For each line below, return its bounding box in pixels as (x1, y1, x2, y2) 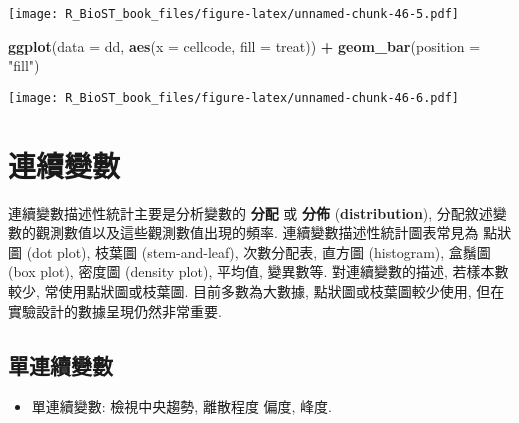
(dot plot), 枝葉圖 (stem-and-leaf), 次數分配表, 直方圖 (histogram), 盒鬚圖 (26, 241, 491, 262)
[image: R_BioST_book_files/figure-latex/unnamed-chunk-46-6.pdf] (8, 90, 460, 105)
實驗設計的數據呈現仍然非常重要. (8, 300, 222, 321)
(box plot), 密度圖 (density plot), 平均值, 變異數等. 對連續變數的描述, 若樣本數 (8, 261, 509, 282)
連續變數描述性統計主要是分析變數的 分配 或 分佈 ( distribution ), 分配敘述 (8, 202, 493, 223)
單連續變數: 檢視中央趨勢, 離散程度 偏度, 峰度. (31, 396, 333, 417)
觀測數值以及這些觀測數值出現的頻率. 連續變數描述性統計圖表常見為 (35, 222, 479, 243)
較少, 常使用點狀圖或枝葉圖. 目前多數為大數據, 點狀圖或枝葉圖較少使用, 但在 (8, 281, 505, 301)
